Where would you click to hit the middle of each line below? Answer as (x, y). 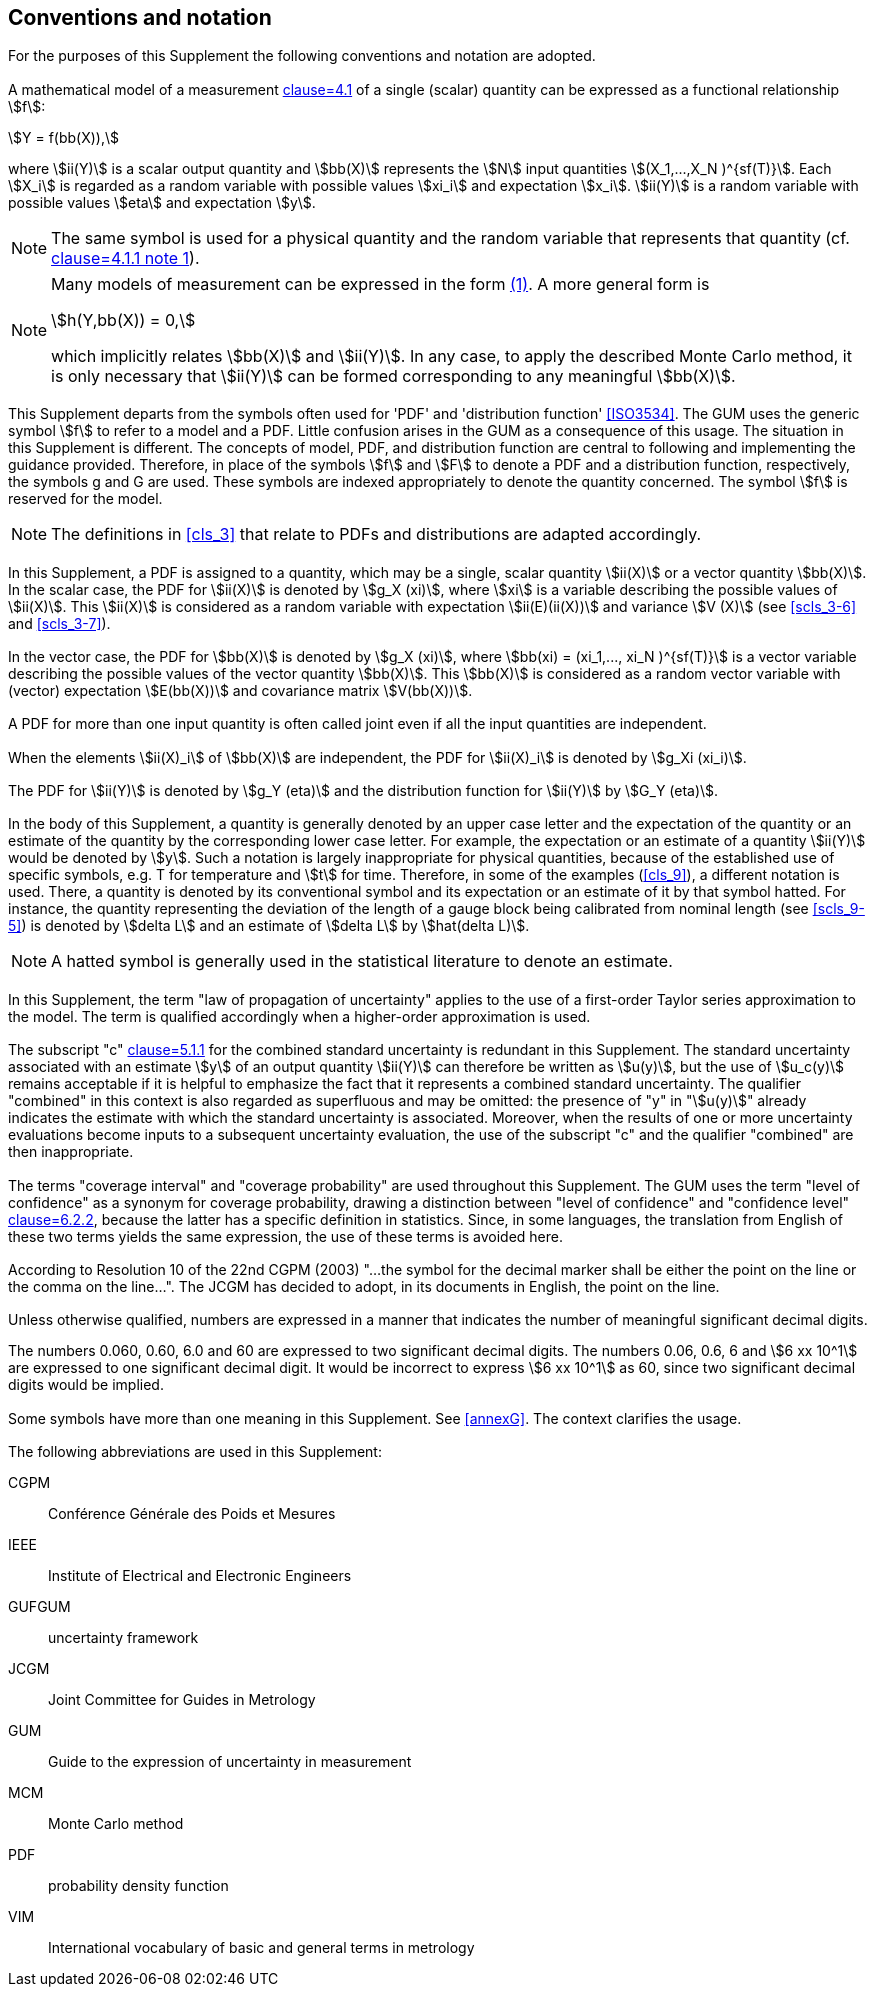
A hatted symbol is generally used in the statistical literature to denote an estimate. (362, 961)
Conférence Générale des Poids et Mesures (192, 1514)
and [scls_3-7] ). (59, 623)
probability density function (138, 1886)
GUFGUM (39, 1607)
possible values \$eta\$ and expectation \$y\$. (162, 202)
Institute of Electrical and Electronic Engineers (200, 1576)
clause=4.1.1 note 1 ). (125, 257)
